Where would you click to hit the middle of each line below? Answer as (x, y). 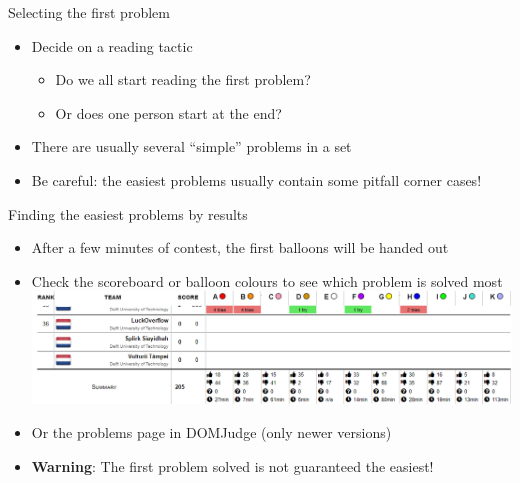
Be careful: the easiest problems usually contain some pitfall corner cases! (256, 179)
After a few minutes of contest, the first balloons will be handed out (240, 247)
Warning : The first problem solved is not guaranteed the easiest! (232, 465)
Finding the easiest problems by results (128, 213)
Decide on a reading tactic (112, 45)
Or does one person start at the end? (168, 112)
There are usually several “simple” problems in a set (191, 146)
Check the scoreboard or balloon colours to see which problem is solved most (267, 280)
